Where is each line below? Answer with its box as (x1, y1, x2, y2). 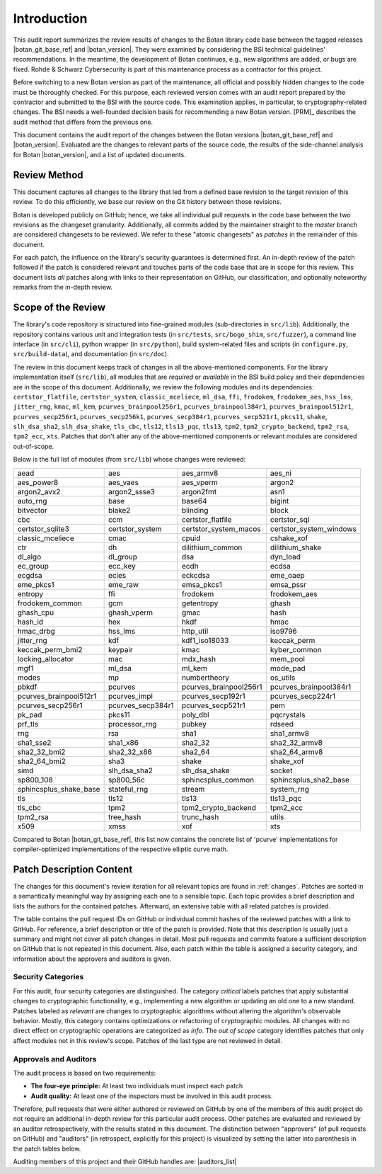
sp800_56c (108, 775, 145, 785)
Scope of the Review (13, 302, 106, 314)
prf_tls (17, 719, 39, 729)
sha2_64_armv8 (270, 747, 323, 757)
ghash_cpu (17, 608, 54, 617)
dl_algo (17, 552, 42, 562)
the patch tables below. (13, 1144, 81, 1153)
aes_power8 (17, 477, 59, 487)
